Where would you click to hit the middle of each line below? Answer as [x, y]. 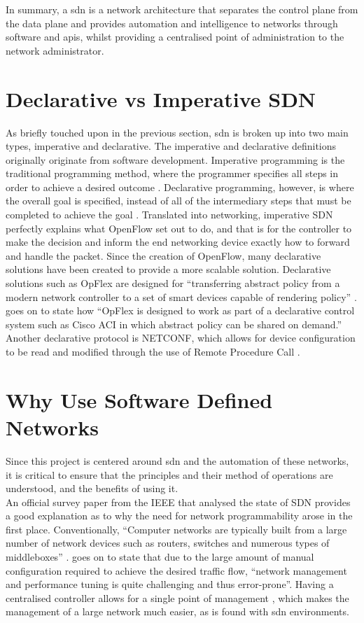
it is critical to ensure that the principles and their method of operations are [169, 474]
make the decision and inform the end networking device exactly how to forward [178, 242]
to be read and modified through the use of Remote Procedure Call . [153, 351]
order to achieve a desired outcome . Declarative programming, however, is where [180, 187]
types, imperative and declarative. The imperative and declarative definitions [171, 146]
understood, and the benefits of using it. [92, 488]
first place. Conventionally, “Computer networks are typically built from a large [176, 529]
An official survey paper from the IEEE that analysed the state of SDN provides [178, 502]
